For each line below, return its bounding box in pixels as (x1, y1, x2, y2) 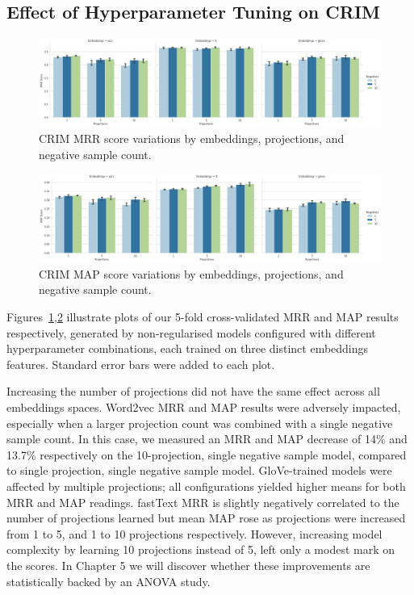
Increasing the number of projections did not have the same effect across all (6, 383, 380, 400)
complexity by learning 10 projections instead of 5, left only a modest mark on (6, 541, 395, 558)
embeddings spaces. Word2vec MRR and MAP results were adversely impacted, (6, 399, 401, 416)
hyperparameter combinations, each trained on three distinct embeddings (6, 340, 369, 357)
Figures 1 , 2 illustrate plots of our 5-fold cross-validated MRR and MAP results (6, 308, 399, 325)
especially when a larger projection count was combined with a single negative (6, 414, 393, 431)
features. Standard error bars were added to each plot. (6, 355, 275, 372)
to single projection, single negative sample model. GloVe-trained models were (6, 462, 392, 479)
